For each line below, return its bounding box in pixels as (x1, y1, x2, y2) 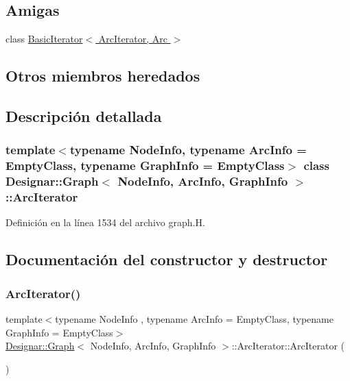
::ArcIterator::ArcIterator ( (231, 339, 345, 353)
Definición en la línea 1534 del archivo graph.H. (5, 215, 205, 230)
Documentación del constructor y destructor (5, 249, 328, 270)
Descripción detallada (5, 105, 162, 126)
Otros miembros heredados (5, 65, 200, 86)
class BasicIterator (5, 32, 83, 46)
